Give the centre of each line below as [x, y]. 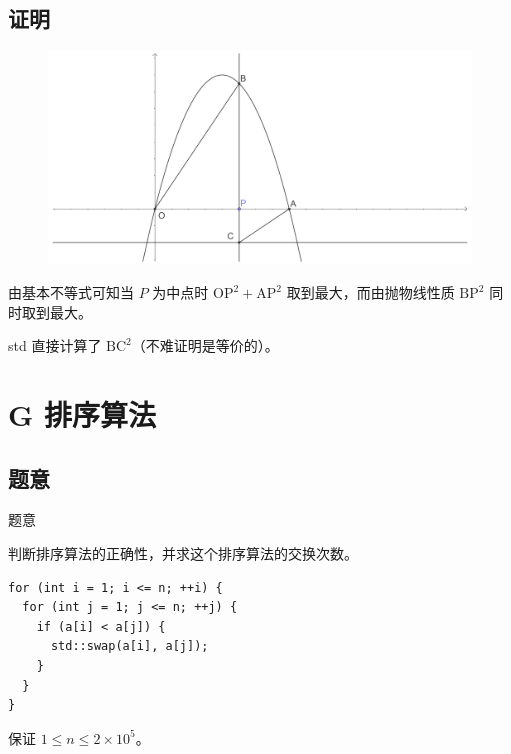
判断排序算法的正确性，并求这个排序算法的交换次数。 [183, 552]
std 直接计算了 [55, 345]
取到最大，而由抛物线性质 [370, 292]
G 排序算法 [82, 414]
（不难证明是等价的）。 [205, 345]
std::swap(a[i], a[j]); [129, 646]
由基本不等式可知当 [71, 292]
